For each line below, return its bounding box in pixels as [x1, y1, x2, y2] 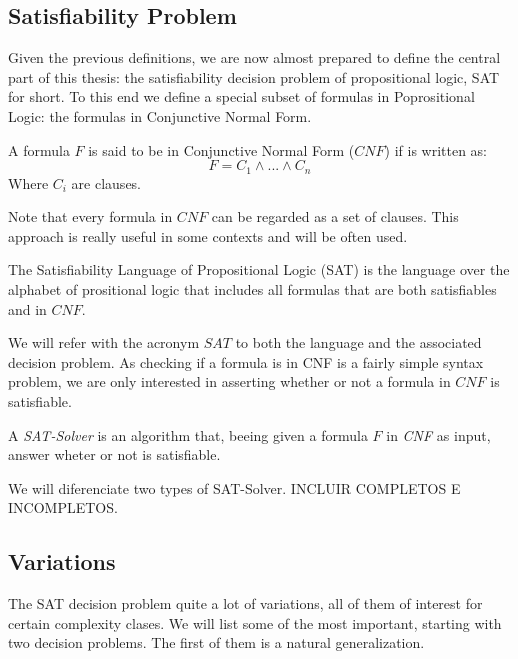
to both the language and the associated [235, 332, 482, 353]
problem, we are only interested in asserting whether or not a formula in [8, 371, 451, 392]
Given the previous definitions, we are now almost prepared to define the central [8, 47, 501, 68]
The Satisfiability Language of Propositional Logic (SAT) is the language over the [8, 259, 510, 280]
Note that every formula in [8, 206, 173, 227]
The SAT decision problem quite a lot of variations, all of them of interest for [8, 593, 483, 614]
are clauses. [71, 172, 142, 193]
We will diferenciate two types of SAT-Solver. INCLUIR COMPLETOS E [8, 477, 461, 498]
